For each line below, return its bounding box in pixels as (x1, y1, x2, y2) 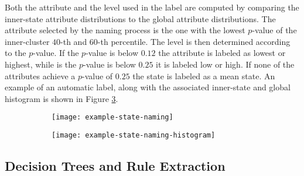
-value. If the (33, 47, 79, 59)
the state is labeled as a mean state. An (132, 69, 275, 82)
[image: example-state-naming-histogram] (52, 131, 216, 139)
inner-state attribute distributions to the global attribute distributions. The (5, 12, 276, 24)
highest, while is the (5, 58, 77, 70)
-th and (60, 35, 87, 47)
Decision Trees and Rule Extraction (5, 157, 226, 175)
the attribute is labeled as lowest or (158, 47, 286, 59)
